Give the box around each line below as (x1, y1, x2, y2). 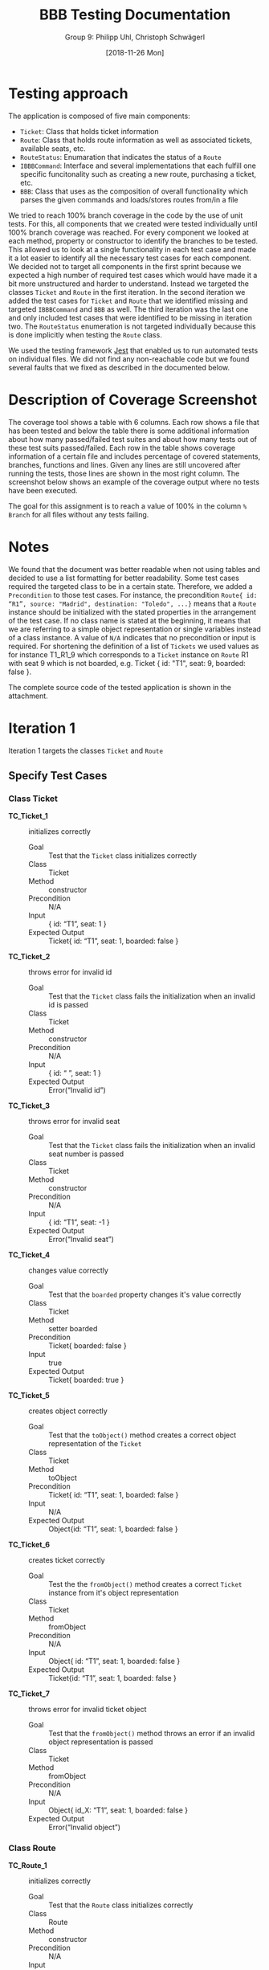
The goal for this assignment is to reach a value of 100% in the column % (8, 501, 247, 511)
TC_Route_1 (8, 1861, 47, 1870)
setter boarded (48, 1324, 98, 1334)
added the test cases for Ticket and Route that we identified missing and (8, 296, 249, 305)
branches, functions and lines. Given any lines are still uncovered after (8, 460, 241, 469)
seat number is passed (48, 1149, 124, 1159)
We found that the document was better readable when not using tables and (8, 564, 261, 574)
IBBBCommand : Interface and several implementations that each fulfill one (19, 161, 257, 170)
